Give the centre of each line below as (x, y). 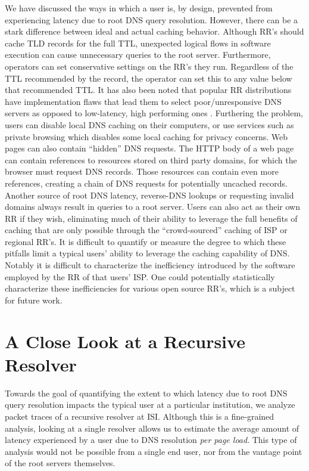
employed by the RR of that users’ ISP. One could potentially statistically (140, 276)
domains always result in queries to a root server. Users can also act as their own (152, 207)
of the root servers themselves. (60, 463)
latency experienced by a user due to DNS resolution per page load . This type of (151, 440)
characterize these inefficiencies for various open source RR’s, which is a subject (150, 288)
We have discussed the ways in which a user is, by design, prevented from (139, 8)
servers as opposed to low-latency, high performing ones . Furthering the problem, (154, 113)
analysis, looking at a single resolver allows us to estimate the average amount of (152, 428)
